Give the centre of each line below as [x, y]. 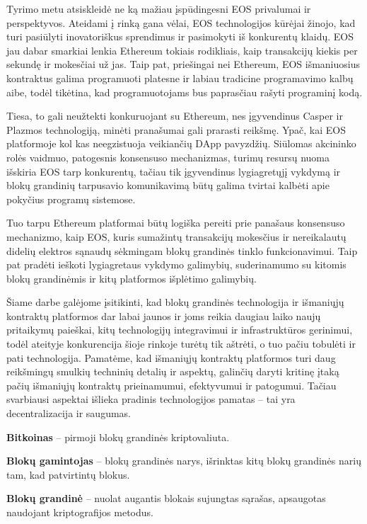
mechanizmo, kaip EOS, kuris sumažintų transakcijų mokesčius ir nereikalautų [176, 236]
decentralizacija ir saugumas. [69, 413]
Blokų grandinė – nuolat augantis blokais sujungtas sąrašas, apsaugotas [166, 498]
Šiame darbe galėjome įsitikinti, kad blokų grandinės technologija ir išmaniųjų [175, 302]
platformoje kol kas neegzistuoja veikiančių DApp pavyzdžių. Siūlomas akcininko [181, 143]
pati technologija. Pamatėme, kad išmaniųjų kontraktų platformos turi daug [171, 357]
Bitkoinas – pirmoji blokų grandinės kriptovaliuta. [118, 437]
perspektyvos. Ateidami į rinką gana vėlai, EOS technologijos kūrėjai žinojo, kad [181, 22]
